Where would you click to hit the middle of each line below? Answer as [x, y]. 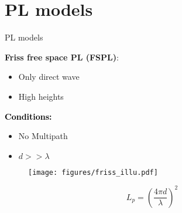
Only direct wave [49, 77]
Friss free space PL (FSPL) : [62, 57]
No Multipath [43, 136]
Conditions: [28, 116]
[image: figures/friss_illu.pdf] [93, 172]
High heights [41, 96]
